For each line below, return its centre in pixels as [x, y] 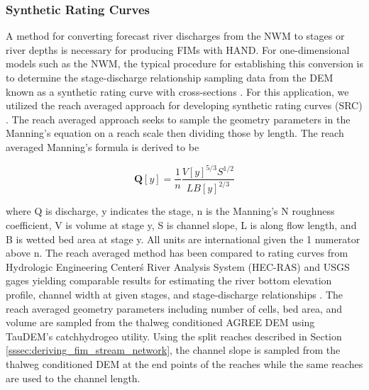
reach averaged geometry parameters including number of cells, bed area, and [174, 308]
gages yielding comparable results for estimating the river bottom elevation [169, 280]
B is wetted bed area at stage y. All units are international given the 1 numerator [183, 239]
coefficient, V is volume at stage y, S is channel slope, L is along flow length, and [181, 225]
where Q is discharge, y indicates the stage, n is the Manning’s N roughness [170, 211]
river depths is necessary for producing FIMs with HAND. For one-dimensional [178, 49]
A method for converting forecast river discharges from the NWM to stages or [175, 36]
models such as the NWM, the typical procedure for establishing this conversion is [184, 63]
